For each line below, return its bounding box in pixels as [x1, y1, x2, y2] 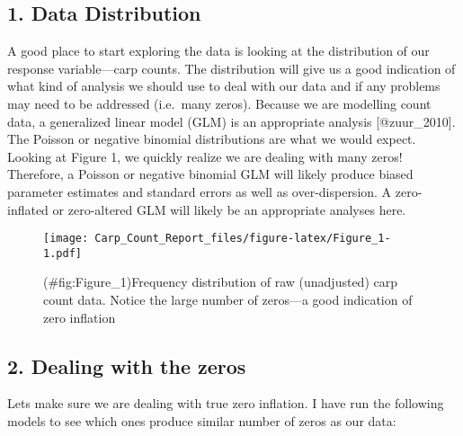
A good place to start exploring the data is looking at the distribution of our [7, 41, 430, 60]
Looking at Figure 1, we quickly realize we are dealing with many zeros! [7, 147, 403, 165]
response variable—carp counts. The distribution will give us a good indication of [7, 58, 456, 77]
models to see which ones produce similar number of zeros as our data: [7, 412, 396, 431]
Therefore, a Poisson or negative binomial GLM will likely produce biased [7, 165, 414, 183]
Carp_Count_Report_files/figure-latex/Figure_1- [94, 232, 391, 245]
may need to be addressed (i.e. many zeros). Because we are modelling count [7, 93, 432, 112]
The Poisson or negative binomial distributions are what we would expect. [7, 129, 416, 148]
